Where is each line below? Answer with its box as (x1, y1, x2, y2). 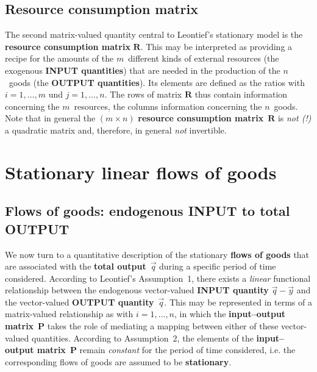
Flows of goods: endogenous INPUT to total (5, 201, 290, 220)
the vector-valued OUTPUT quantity (5, 295, 154, 308)
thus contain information (194, 88, 288, 101)
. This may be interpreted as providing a (140, 40, 293, 52)
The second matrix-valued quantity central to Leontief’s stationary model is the (5, 28, 303, 41)
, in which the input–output (174, 307, 286, 320)
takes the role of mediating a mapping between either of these (47, 320, 279, 332)
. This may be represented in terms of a (164, 295, 312, 308)
